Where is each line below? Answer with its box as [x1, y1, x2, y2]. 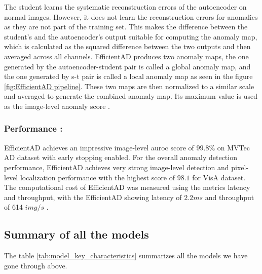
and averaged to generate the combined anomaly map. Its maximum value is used [4, 91, 257, 101]
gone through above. [4, 260, 67, 270]
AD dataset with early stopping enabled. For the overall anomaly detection [4, 152, 237, 163]
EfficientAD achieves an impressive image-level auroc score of [4, 142, 194, 152]
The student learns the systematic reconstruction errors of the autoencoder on [4, 2, 247, 12]
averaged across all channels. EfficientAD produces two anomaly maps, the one [4, 51, 249, 61]
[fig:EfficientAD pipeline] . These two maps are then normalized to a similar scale [4, 81, 254, 91]
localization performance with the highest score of [20, 172, 175, 182]
